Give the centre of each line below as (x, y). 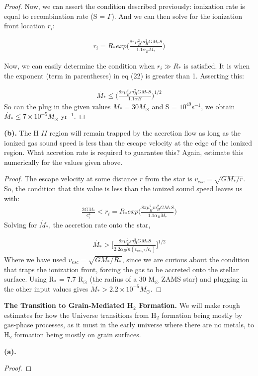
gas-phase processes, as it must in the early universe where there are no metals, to (129, 325)
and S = (165, 106)
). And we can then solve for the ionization (177, 16)
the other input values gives (46, 288)
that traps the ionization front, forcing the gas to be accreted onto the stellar (122, 269)
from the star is (169, 179)
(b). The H (21, 132)
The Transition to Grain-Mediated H (69, 305)
